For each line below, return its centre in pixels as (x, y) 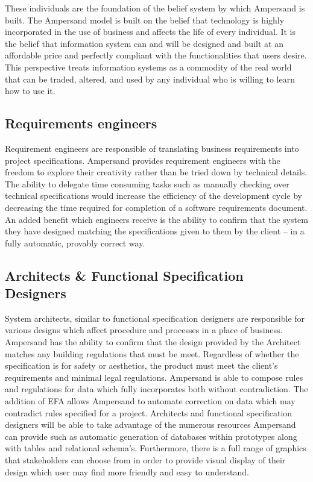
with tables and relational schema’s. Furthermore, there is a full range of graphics (156, 448)
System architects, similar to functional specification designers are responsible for (155, 318)
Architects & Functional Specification (124, 275)
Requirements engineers (81, 123)
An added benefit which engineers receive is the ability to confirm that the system (156, 219)
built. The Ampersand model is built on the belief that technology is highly (145, 20)
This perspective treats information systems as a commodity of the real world (148, 67)
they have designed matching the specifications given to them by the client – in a (155, 231)
